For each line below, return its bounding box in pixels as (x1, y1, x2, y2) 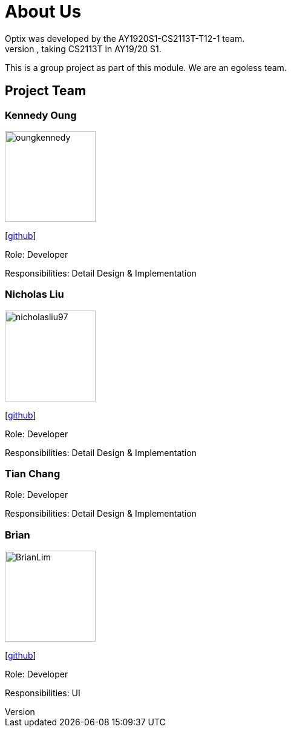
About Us (5, 1, 82, 22)
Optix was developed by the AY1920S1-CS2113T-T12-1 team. (5, 33, 245, 44)
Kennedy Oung (5, 109, 77, 121)
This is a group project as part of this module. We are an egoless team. (5, 62, 287, 73)
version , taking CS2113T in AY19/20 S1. (5, 43, 162, 54)
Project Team (5, 83, 87, 99)
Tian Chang (5, 468, 60, 480)
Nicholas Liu (5, 288, 64, 301)
